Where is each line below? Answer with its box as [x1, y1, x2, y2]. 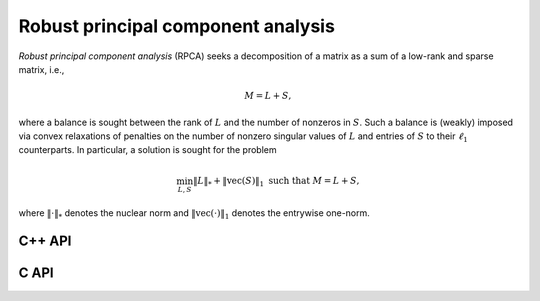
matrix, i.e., [18, 63, 65, 75]
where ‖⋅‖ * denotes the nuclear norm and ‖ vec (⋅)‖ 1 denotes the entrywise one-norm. [18, 206, 370, 221]
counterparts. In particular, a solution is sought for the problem [18, 144, 277, 156]
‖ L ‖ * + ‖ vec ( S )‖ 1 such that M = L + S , [192, 175, 360, 189]
